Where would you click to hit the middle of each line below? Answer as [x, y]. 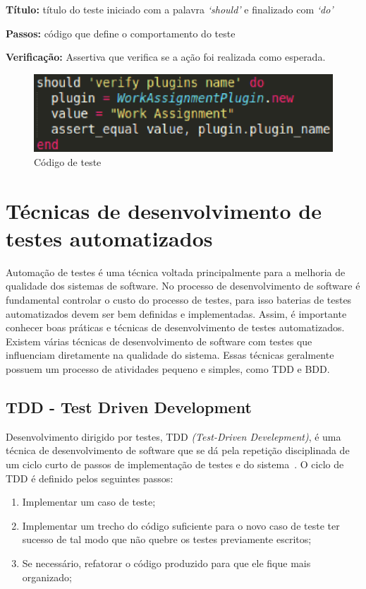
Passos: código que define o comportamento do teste [121, 33]
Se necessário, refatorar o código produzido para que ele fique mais [166, 563]
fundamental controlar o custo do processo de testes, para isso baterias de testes [179, 300]
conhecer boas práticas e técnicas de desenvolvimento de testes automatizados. [175, 327]
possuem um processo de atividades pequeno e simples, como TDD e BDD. [168, 369]
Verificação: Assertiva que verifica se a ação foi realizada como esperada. [166, 57]
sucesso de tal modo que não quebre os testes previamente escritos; [167, 539]
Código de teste [68, 161]
